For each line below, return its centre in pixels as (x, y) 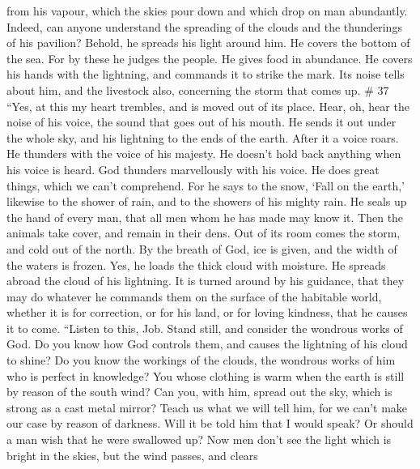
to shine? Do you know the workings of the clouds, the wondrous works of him (201, 360)
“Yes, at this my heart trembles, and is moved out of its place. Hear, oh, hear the (208, 106)
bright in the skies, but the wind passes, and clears (132, 455)
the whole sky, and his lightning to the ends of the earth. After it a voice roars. (203, 137)
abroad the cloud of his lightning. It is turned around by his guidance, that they (206, 281)
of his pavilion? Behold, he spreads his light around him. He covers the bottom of (208, 43)
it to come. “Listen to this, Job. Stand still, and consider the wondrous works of (205, 328)
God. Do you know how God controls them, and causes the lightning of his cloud (207, 344)
